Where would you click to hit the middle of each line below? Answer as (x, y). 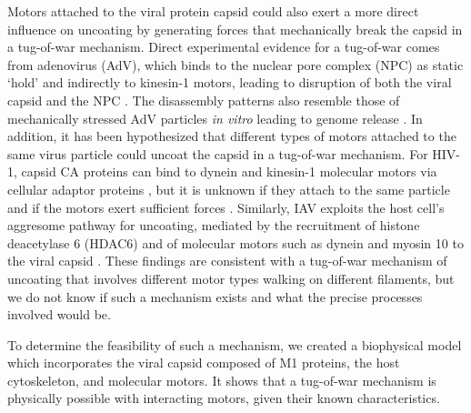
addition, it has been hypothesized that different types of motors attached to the (232, 136)
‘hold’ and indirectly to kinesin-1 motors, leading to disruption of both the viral (230, 82)
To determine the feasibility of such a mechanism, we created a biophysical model (235, 344)
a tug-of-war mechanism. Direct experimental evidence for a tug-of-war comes (224, 47)
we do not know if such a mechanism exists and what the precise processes (215, 296)
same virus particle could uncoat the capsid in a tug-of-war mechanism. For (218, 153)
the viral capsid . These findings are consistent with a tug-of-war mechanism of (227, 261)
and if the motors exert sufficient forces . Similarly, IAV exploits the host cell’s (226, 207)
